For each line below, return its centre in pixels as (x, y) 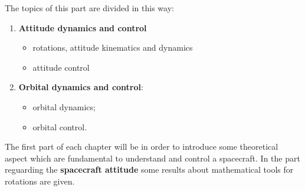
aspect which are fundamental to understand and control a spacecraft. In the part (152, 158)
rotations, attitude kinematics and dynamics (113, 47)
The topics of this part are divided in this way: (89, 8)
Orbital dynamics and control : (81, 87)
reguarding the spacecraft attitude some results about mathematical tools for (149, 169)
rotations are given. (40, 181)
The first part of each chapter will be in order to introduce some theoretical (142, 146)
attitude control (61, 67)
